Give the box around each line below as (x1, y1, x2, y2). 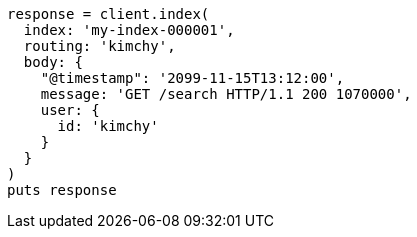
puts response (7, 182, 117, 198)
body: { (23, 54, 83, 70)
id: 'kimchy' (57, 118, 159, 134)
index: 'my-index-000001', (23, 22, 235, 38)
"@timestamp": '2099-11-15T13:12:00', (40, 70, 345, 86)
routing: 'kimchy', (23, 38, 176, 54)
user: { (40, 102, 100, 118)
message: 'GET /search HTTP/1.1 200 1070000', (40, 86, 412, 102)
